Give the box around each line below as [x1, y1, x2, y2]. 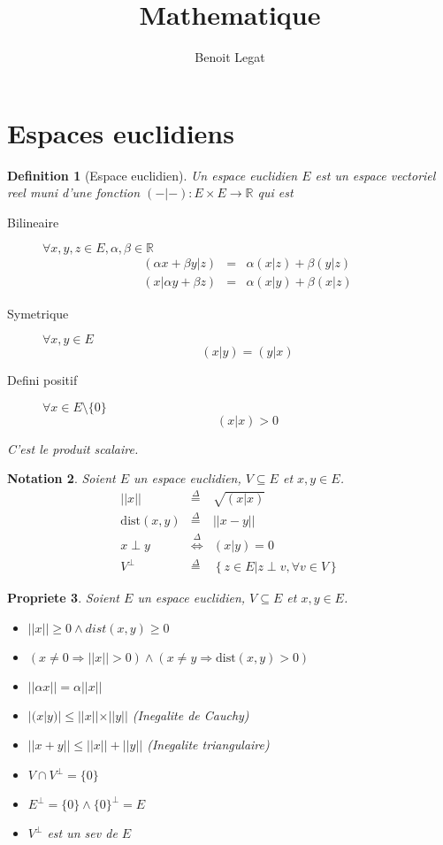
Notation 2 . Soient [7, 469, 116, 488]
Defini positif [7, 371, 78, 389]
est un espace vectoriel [315, 165, 436, 184]
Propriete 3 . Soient [7, 588, 120, 607]
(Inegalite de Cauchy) [132, 705, 249, 724]
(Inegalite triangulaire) [147, 735, 270, 754]
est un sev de [47, 824, 118, 841]
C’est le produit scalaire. [7, 439, 139, 457]
